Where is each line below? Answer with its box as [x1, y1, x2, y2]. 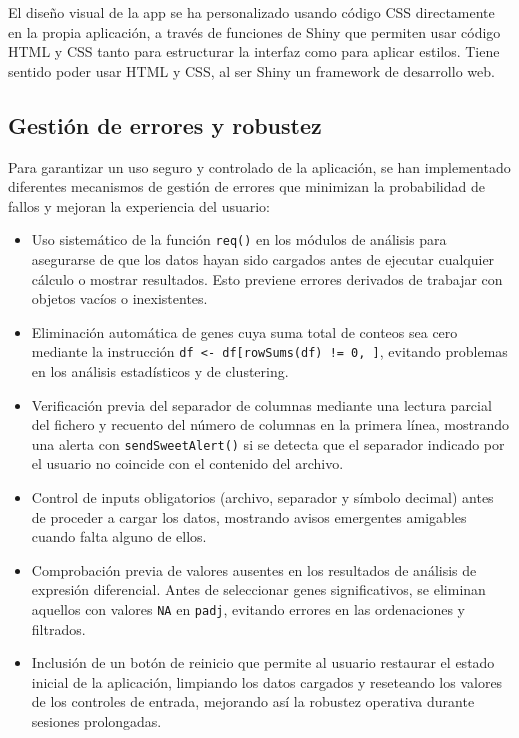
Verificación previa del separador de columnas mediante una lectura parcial [31, 394, 492, 415]
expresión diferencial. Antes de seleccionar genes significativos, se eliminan [31, 579, 486, 600]
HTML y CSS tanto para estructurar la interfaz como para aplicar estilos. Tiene [8, 41, 500, 62]
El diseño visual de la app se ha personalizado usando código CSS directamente [8, 2, 495, 22]
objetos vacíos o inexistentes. [31, 288, 208, 309]
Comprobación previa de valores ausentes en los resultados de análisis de [31, 559, 477, 580]
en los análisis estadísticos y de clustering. [31, 361, 289, 382]
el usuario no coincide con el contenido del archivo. [31, 453, 344, 474]
